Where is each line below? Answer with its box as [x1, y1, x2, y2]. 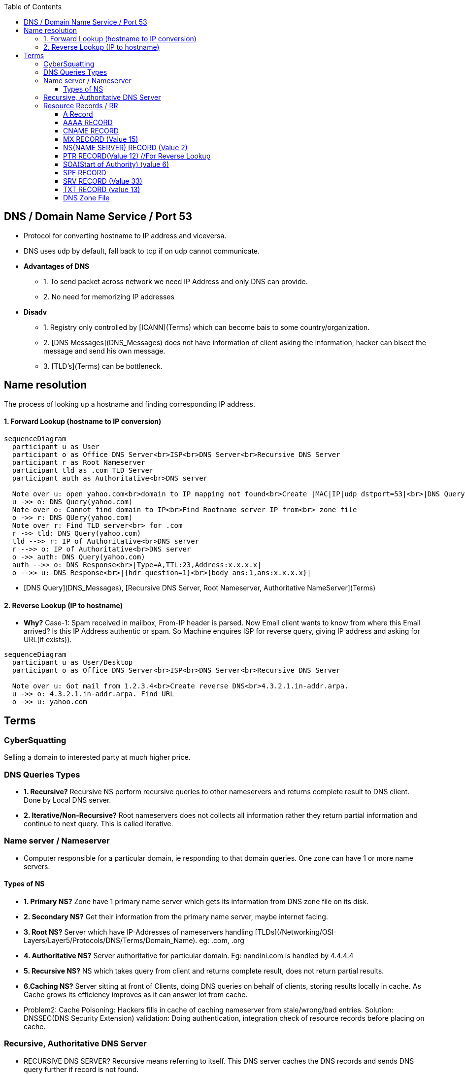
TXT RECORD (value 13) [63, 185, 140, 194]
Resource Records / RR [43, 101, 118, 110]
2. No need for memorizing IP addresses [43, 292, 174, 301]
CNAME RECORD [63, 127, 119, 135]
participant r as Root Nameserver [12, 458, 145, 466]
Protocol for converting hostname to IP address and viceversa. [24, 231, 227, 240]
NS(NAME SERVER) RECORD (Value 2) [63, 143, 188, 152]
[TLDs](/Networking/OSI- [255, 928, 337, 937]
